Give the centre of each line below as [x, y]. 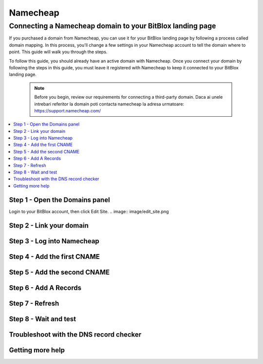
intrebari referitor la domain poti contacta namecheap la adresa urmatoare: [109, 104]
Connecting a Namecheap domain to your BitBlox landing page [113, 26]
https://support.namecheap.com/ [68, 110]
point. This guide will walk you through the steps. [58, 52]
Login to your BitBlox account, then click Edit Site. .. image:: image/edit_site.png [89, 211]
